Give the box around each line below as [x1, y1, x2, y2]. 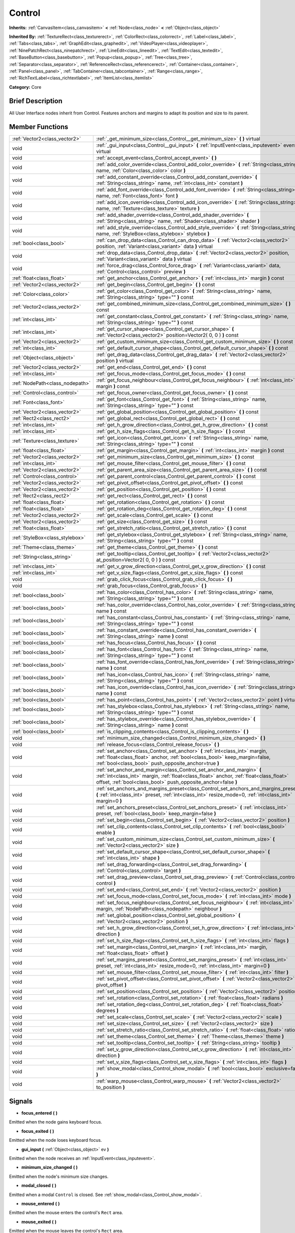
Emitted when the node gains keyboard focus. [9, 1119, 103, 1125]
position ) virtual [96, 358, 134, 364]
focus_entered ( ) [21, 1110, 58, 1116]
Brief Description [9, 97, 62, 106]
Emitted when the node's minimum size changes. [9, 1173, 109, 1179]
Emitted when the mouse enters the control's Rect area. [9, 1210, 123, 1216]
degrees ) [96, 1007, 119, 1014]
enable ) [96, 829, 116, 836]
